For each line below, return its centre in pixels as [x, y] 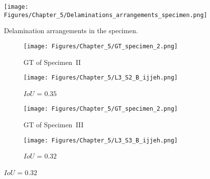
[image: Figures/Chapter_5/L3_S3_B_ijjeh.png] [101, 140]
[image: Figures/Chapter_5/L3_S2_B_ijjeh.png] [101, 78]
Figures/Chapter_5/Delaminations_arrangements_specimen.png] [106, 15]
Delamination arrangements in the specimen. [71, 30]
